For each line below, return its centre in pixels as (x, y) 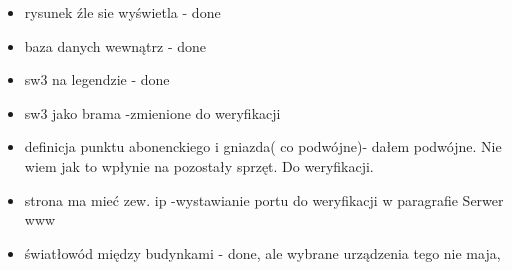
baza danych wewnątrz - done (115, 45)
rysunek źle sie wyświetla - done (122, 12)
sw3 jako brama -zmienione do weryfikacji (152, 112)
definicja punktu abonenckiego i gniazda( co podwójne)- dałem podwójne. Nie (263, 146)
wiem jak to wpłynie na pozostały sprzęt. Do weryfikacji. (199, 165)
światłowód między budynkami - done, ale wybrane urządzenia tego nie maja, (262, 252)
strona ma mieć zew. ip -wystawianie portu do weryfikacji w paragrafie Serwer (264, 199)
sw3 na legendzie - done (97, 79)
